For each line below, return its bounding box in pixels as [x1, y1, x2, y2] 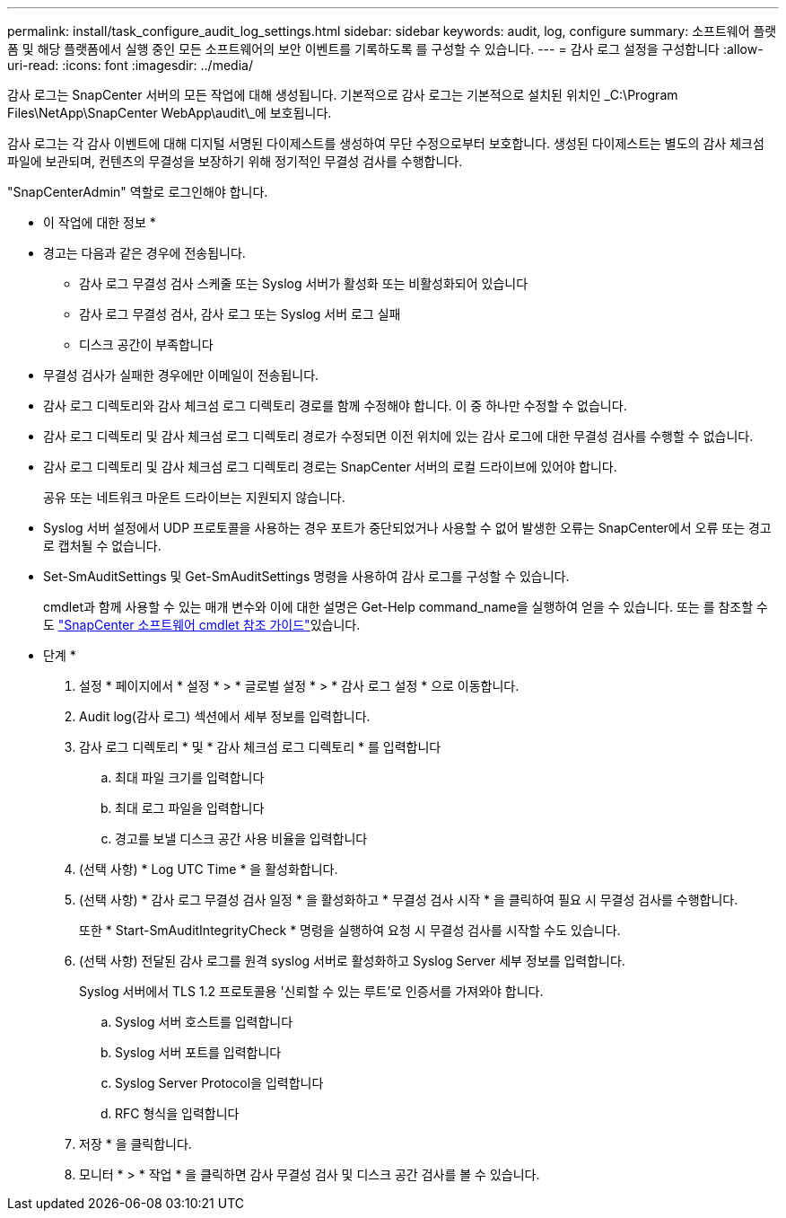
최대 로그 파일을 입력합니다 [115, 800, 265, 816]
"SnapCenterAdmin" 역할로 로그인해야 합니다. [7, 184, 268, 199]
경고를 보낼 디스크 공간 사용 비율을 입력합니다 [115, 831, 368, 846]
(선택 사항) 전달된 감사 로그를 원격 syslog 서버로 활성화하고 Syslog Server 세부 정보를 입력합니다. [79, 953, 625, 968]
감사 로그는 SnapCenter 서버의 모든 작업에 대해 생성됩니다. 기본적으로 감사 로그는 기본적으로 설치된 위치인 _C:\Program [7, 87, 678, 102]
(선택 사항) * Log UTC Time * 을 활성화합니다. [79, 861, 338, 877]
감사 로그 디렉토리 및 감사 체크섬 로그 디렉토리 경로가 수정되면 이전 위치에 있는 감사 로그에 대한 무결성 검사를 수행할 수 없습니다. [43, 428, 754, 444]
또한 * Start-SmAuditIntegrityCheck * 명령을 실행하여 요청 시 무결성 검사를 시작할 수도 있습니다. [79, 922, 621, 938]
